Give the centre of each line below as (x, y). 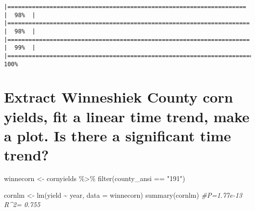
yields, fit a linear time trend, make (127, 116)
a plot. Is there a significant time (118, 135)
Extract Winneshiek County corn (119, 97)
